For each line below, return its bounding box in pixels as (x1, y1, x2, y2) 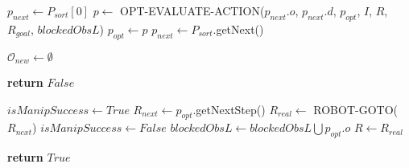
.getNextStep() (192, 100, 266, 117)
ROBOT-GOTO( (313, 100, 399, 117)
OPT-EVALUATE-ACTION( (120, 2, 265, 18)
